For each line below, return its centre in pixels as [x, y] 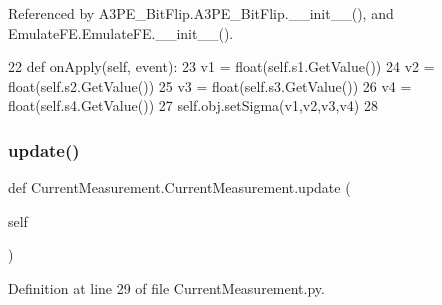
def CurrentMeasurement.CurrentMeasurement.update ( [179, 187]
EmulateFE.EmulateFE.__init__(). [121, 32]
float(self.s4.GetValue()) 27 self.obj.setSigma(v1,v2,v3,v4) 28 [193, 105]
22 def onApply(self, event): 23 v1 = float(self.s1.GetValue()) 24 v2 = [221, 66]
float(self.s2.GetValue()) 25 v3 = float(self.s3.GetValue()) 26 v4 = [210, 85]
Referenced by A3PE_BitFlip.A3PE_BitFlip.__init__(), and [201, 13]
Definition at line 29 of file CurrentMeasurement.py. [166, 287]
